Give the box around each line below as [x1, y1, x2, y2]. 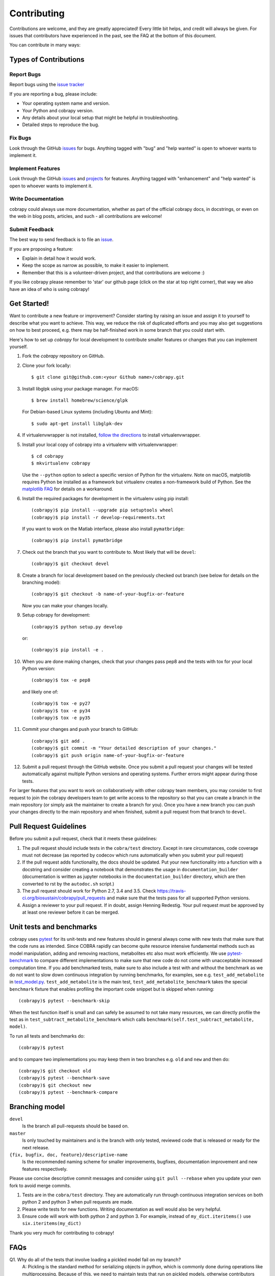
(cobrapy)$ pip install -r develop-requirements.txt [31, 514, 166, 520]
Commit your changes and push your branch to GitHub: [22, 726, 139, 732]
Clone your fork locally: [22, 362, 71, 369]
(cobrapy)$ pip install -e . [31, 647, 104, 653]
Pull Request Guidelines [9, 822, 87, 831]
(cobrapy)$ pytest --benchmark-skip [18, 998, 110, 1004]
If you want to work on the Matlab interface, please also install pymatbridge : [22, 526, 185, 532]
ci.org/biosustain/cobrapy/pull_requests [22, 895, 106, 901]
